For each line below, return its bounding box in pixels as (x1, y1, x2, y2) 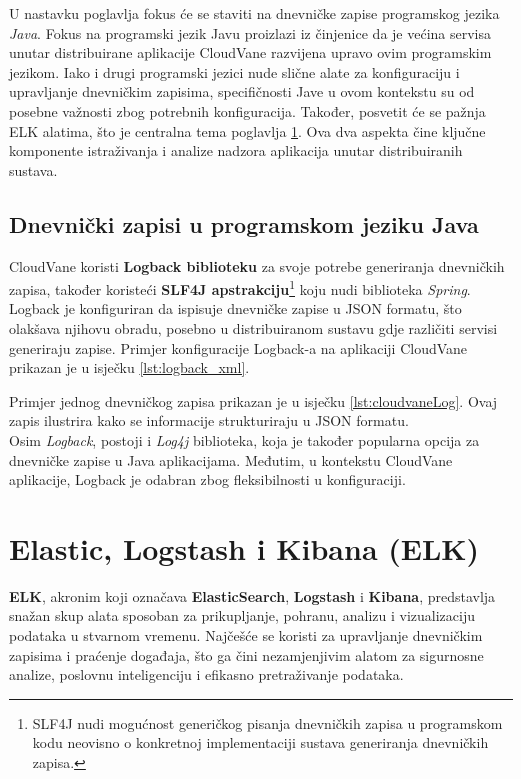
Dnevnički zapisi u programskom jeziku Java (9, 208, 479, 239)
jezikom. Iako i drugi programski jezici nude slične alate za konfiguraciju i (9, 61, 460, 82)
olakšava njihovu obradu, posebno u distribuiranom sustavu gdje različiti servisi (9, 317, 498, 338)
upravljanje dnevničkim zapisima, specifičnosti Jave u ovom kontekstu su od (9, 81, 475, 102)
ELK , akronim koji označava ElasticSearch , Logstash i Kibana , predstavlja (9, 585, 496, 606)
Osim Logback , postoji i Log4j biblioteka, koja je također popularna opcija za (9, 429, 480, 450)
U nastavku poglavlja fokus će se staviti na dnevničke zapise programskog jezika (9, 3, 500, 23)
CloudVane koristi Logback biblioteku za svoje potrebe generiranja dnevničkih (9, 255, 505, 276)
